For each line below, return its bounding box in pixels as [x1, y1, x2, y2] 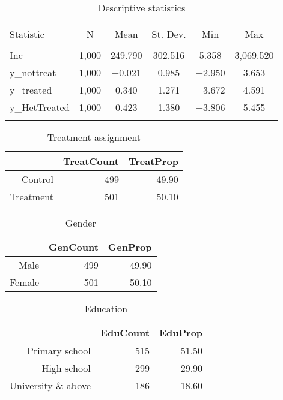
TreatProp [128, 154, 178, 168]
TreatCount [62, 154, 119, 168]
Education [84, 302, 128, 315]
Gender [65, 216, 96, 230]
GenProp [108, 240, 152, 254]
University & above [10, 378, 91, 392]
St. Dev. [151, 27, 186, 41]
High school [41, 361, 91, 375]
